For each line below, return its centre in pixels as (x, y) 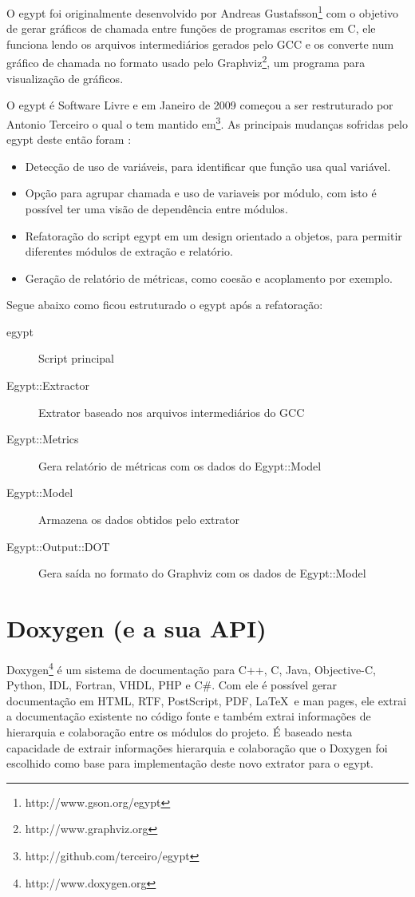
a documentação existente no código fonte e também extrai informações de (189, 716)
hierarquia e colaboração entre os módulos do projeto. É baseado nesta (180, 731)
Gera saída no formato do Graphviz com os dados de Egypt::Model (202, 573)
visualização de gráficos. (65, 78)
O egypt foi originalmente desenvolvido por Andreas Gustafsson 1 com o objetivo (203, 12)
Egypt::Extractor (48, 385)
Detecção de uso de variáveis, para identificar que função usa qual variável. (208, 166)
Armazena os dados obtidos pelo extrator (139, 520)
